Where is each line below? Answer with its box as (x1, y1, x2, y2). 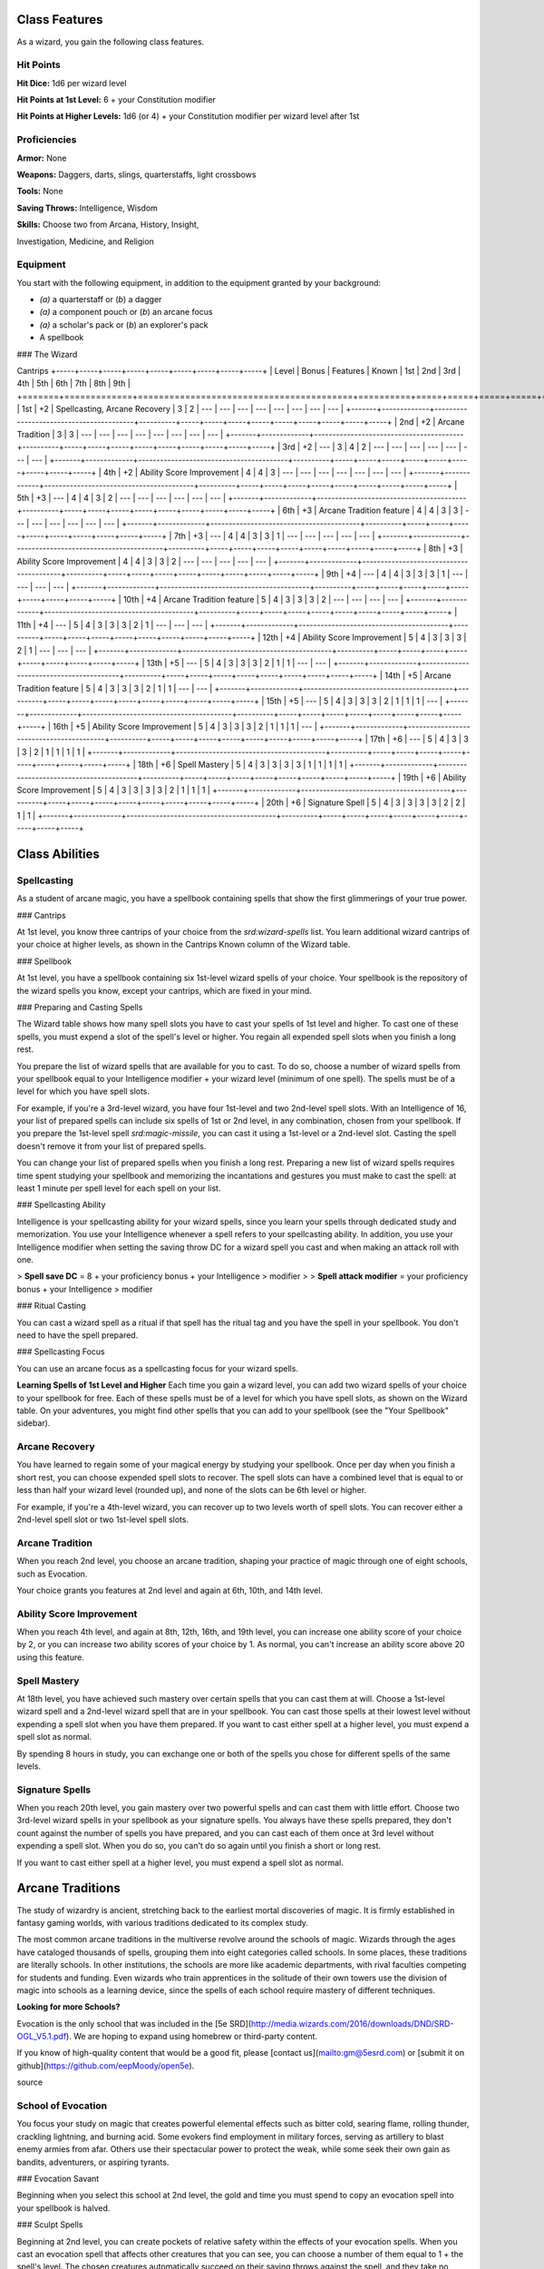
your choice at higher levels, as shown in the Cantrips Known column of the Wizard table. (16, 939, 351, 950)
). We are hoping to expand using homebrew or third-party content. (65, 2031, 317, 2042)
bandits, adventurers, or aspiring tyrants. (16, 2156, 170, 2167)
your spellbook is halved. (16, 2202, 111, 2214)
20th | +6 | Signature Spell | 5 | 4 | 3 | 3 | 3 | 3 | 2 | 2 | (266, 797, 466, 808)
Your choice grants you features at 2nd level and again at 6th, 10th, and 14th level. (16, 1585, 324, 1596)
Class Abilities (16, 846, 100, 861)
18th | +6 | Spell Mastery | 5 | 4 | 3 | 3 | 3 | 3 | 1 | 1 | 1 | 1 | (137, 759, 348, 771)
